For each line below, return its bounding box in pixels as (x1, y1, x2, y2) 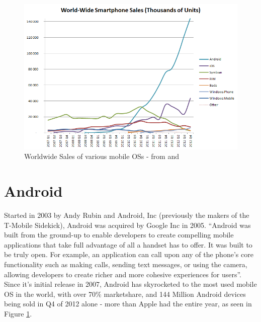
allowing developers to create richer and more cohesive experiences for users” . (4, 269, 241, 279)
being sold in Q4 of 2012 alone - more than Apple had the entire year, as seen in (4, 298, 252, 309)
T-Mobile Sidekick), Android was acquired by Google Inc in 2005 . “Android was (4, 219, 251, 230)
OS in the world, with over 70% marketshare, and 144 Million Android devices (4, 288, 246, 299)
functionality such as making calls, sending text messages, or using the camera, (4, 259, 247, 270)
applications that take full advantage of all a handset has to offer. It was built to (4, 239, 252, 250)
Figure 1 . (4, 308, 32, 318)
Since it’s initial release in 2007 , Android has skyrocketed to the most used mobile (4, 279, 257, 289)
